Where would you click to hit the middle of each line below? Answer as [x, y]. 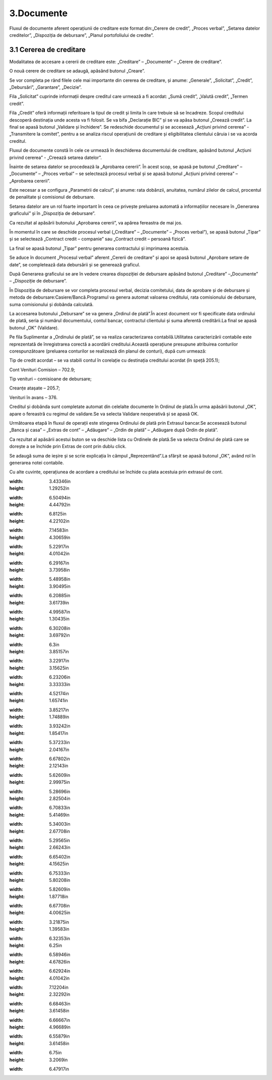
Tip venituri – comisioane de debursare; [50, 379]
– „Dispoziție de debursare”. [38, 281]
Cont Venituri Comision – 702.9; [42, 370]
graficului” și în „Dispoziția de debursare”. [52, 213]
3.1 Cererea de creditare [47, 50]
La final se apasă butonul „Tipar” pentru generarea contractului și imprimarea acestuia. [99, 248]
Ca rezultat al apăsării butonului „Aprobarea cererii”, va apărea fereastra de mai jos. [96, 222]
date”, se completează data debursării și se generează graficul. [75, 264]
